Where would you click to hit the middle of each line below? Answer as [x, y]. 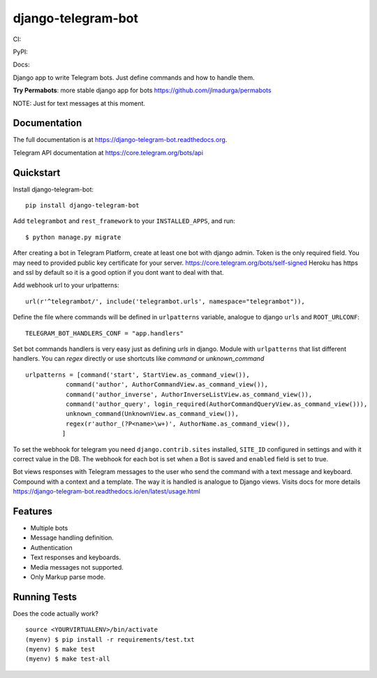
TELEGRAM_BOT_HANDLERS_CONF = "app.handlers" [105, 333]
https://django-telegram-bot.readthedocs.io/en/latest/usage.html [106, 491]
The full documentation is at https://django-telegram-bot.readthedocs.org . [120, 140]
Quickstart [37, 172]
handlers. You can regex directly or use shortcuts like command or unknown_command [139, 359]
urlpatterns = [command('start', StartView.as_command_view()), [138, 375]
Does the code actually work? [56, 613]
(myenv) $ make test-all [68, 659]
